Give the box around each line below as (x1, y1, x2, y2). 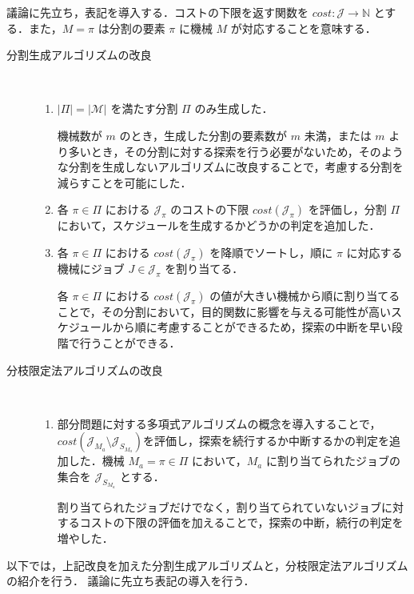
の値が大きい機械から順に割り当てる (209, 287, 400, 303)
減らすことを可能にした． (57, 174, 192, 191)
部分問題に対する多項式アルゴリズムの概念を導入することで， (57, 415, 381, 431)
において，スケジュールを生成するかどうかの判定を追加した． (57, 217, 380, 234)
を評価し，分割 (308, 201, 387, 218)
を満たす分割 (110, 100, 178, 117)
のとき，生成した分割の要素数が (119, 126, 288, 143)
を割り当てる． (165, 259, 244, 276)
